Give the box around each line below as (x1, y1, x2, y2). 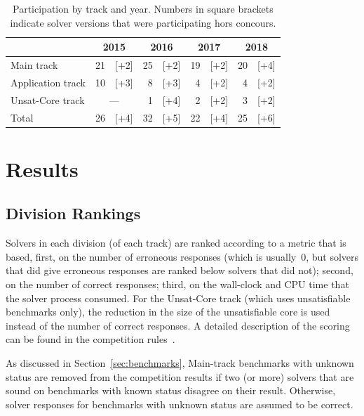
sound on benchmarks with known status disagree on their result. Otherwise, (6, 383, 336, 398)
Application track (11, 74, 86, 89)
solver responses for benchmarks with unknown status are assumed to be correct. (6, 396, 353, 411)
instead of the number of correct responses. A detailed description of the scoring (6, 318, 350, 332)
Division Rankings (6, 202, 141, 224)
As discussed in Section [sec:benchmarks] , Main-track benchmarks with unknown (6, 355, 354, 370)
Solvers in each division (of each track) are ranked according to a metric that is (6, 235, 346, 250)
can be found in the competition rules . (6, 332, 175, 346)
